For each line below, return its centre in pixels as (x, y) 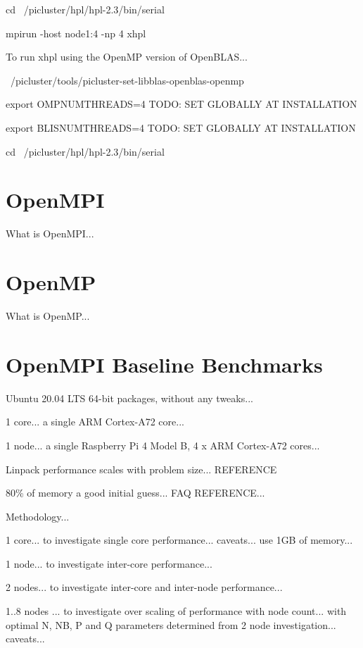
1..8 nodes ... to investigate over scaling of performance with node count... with (176, 611)
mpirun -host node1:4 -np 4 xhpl (76, 33)
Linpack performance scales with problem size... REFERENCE (141, 469)
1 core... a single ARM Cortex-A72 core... (95, 422)
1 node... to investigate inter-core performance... (109, 563)
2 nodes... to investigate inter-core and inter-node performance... (144, 587)
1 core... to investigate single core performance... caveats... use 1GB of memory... (179, 540)
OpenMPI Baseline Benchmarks (164, 364)
